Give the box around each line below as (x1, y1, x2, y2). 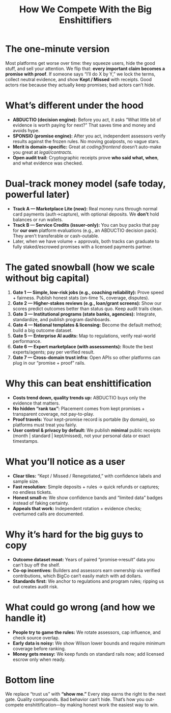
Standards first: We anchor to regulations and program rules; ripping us (12, 578, 164, 584)
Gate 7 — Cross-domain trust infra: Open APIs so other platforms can (12, 354, 160, 361)
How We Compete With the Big (19, 4, 152, 15)
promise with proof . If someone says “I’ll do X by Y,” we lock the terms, (5, 70, 156, 77)
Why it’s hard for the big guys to (5, 529, 144, 540)
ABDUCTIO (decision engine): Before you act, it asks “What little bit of (12, 116, 161, 123)
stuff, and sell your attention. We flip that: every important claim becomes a (5, 65, 165, 72)
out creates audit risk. (12, 583, 59, 589)
